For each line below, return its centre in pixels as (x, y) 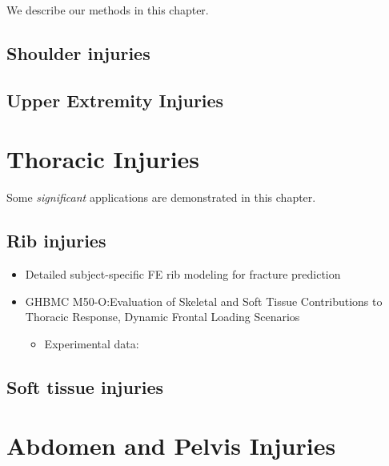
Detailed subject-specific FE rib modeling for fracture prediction (183, 274)
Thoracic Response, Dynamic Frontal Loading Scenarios (162, 317)
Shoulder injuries (78, 52)
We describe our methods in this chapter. (108, 10)
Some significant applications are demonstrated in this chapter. (161, 197)
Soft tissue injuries (85, 386)
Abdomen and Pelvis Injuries (171, 446)
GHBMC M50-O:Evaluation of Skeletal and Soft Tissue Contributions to (204, 301)
